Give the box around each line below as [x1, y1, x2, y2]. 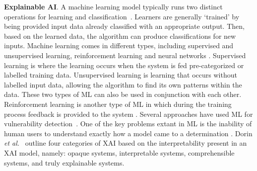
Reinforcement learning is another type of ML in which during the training [4, 98, 232, 109]
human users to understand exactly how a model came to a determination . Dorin [4, 128, 253, 138]
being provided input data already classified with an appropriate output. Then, [4, 21, 245, 31]
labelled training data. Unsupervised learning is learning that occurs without [4, 70, 237, 80]
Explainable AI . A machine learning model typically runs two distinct [4, 1, 223, 11]
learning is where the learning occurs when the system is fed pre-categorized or [4, 60, 244, 70]
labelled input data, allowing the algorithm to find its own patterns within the [4, 79, 242, 89]
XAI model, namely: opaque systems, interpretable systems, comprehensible [4, 147, 235, 158]
